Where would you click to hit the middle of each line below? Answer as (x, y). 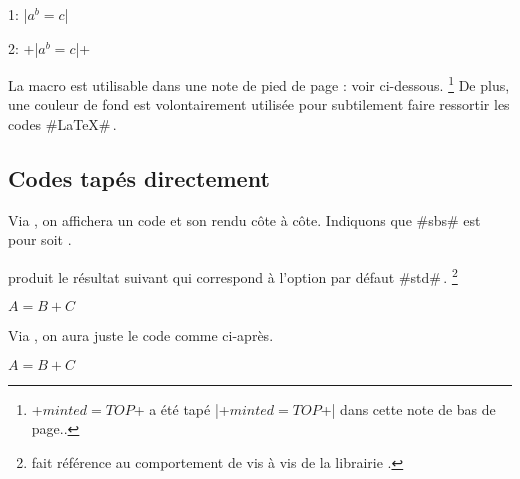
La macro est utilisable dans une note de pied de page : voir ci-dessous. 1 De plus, (259, 83)
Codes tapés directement (139, 178)
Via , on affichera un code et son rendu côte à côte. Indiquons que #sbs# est (244, 219)
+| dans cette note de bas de (408, 408)
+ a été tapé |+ (181, 408)
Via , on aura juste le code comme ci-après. (141, 335)
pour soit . (40, 239)
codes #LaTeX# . (62, 124)
